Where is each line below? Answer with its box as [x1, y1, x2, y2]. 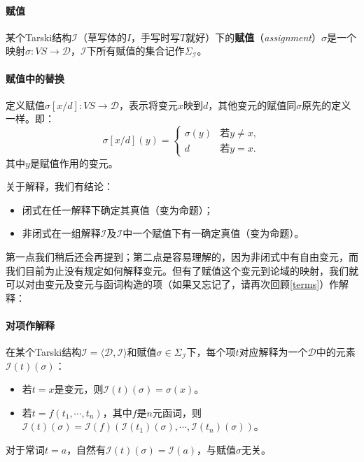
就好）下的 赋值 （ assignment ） [185, 29, 321, 44]
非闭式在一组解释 [22, 226, 101, 240]
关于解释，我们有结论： [6, 179, 113, 194]
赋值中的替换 [6, 71, 64, 85]
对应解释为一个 [239, 345, 308, 359]
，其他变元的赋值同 [208, 97, 297, 112]
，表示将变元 [118, 97, 178, 112]
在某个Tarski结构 [6, 345, 82, 359]
